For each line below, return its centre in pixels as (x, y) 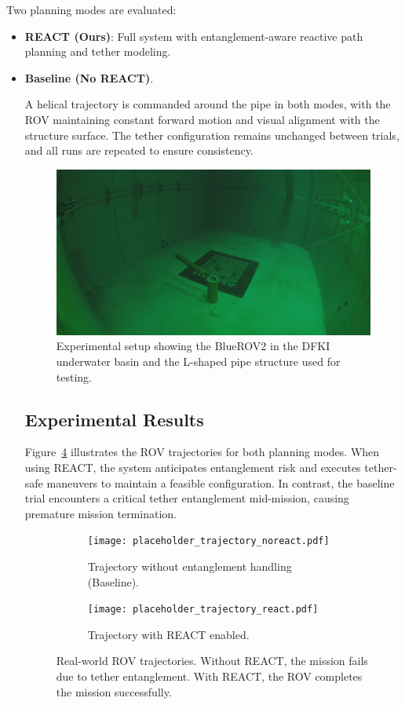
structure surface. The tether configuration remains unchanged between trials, (212, 135)
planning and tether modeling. (98, 51)
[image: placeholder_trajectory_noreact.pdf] (208, 541)
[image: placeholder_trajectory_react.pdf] (203, 610)
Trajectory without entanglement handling (190, 566)
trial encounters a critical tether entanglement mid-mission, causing (187, 498)
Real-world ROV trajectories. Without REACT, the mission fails (212, 661)
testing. (74, 376)
